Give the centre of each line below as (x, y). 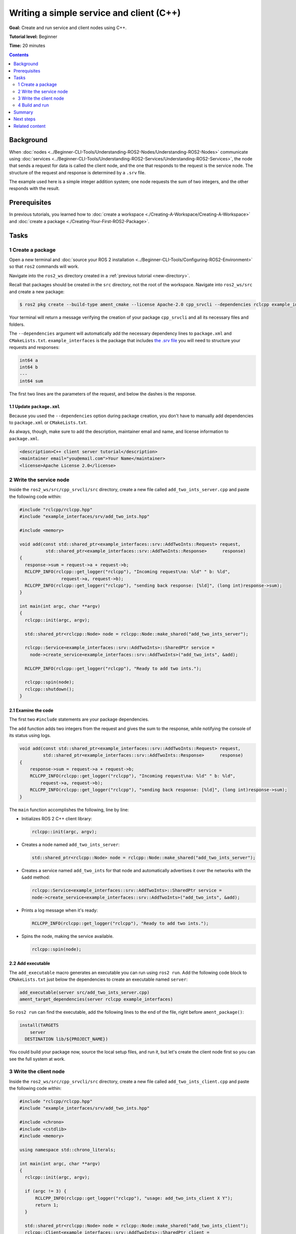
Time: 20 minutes (27, 46)
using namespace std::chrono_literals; (68, 1150)
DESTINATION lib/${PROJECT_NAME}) (67, 1039)
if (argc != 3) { (46, 1191)
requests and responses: (34, 347)
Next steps (24, 119)
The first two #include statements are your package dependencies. (79, 719)
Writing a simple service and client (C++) (95, 13)
